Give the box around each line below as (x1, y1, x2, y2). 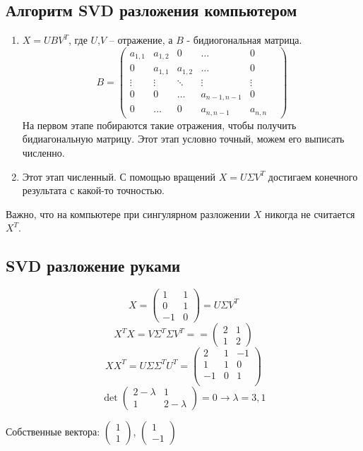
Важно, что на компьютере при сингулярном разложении (6, 206, 251, 221)
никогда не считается (264, 206, 355, 221)
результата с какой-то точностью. (22, 183, 165, 198)
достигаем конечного (268, 169, 358, 184)
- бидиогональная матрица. (186, 32, 302, 47)
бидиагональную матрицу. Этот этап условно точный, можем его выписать (22, 131, 345, 146)
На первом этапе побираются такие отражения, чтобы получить (22, 117, 297, 132)
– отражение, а (109, 32, 173, 47)
